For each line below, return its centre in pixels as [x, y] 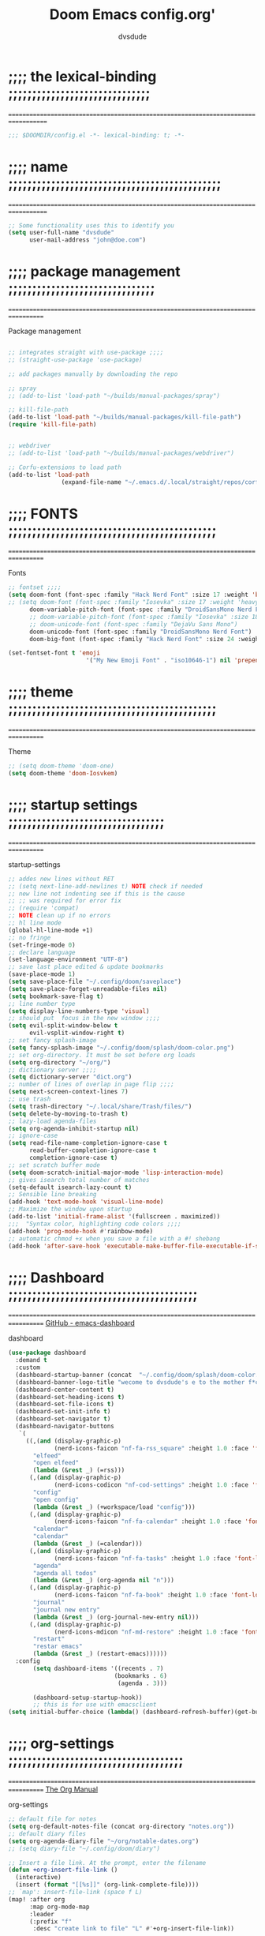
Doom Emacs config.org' [132, 15]
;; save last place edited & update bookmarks [86, 967]
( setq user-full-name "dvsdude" [61, 233]
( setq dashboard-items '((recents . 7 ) [98, 1668]
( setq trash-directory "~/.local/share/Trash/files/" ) [100, 1106]
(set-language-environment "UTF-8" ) [68, 960]
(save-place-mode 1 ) [42, 974]
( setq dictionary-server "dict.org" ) [70, 1077]
